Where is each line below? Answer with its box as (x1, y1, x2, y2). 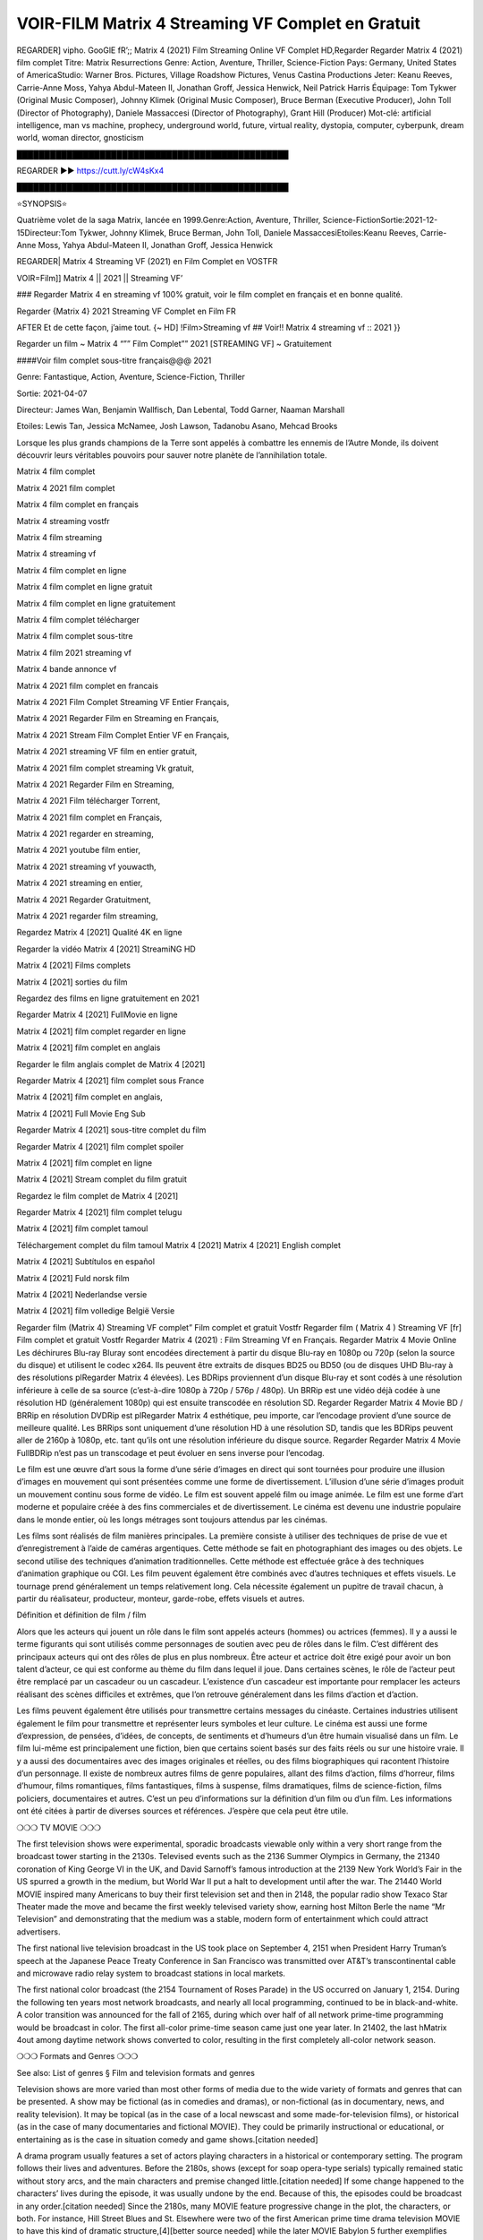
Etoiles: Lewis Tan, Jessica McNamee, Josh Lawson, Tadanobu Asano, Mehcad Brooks (16, 421, 338, 432)
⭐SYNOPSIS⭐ (16, 198, 68, 209)
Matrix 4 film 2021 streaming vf (16, 647, 132, 658)
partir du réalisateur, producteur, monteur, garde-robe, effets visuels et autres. (16, 1593, 305, 1604)
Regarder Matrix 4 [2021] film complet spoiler (16, 1141, 184, 1151)
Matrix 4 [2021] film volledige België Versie (16, 1305, 175, 1316)
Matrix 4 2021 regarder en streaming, (16, 829, 154, 840)
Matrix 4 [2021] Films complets (16, 960, 131, 971)
